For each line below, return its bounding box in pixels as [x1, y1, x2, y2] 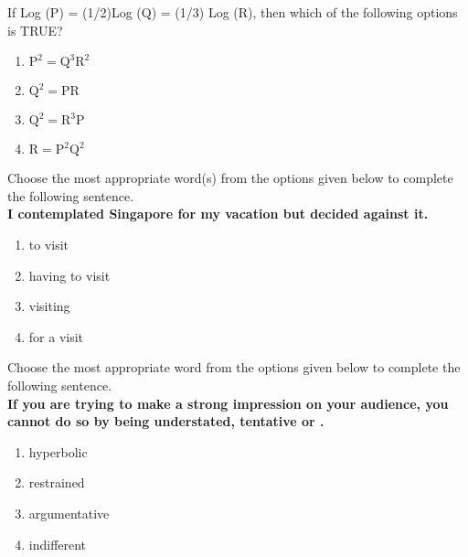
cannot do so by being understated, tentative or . [7, 412, 324, 431]
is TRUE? [7, 20, 63, 39]
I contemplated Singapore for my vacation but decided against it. [7, 204, 429, 223]
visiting [28, 296, 70, 316]
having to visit [28, 265, 111, 284]
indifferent [28, 534, 87, 553]
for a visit [28, 327, 84, 346]
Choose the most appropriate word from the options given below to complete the [7, 358, 461, 377]
